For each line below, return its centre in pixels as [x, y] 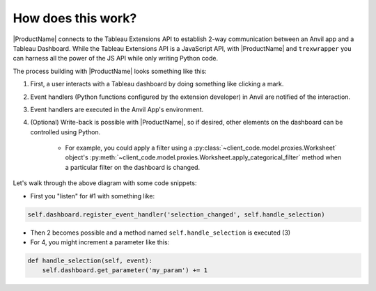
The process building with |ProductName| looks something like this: [110, 71]
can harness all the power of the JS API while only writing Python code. [116, 58]
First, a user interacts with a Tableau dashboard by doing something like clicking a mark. [157, 84]
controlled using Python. [65, 132]
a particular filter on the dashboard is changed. [133, 167]
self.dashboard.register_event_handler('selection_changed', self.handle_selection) [176, 214]
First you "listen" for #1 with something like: [93, 196]
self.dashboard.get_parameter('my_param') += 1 [125, 270]
